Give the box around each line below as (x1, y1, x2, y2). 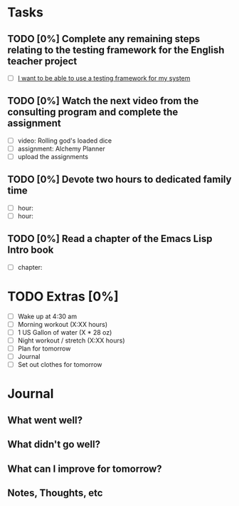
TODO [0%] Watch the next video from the (7, 95, 199, 107)
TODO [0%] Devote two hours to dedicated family (7, 173, 232, 186)
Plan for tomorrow (17, 344, 71, 353)
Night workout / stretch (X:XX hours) (17, 336, 126, 345)
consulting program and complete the (7, 106, 179, 118)
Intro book (7, 244, 54, 256)
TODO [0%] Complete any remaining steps (7, 33, 201, 45)
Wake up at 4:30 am (17, 312, 77, 320)
